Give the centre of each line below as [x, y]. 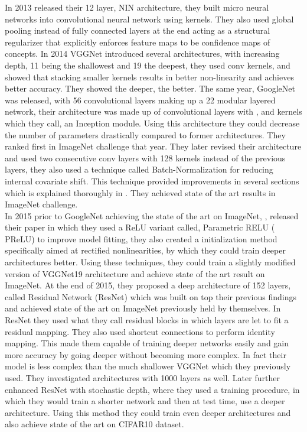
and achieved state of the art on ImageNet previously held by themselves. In [143, 308]
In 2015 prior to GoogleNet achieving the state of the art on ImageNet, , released [152, 215]
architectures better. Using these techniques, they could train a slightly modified [150, 262]
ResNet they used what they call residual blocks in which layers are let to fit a [147, 320]
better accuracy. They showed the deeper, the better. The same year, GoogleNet [150, 88]
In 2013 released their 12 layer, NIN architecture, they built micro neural [137, 7]
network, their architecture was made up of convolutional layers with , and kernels [153, 111]
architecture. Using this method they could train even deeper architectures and [148, 412]
